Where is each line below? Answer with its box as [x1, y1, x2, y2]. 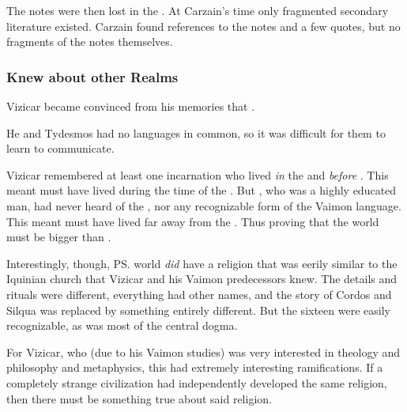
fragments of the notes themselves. [6, 33, 173, 50]
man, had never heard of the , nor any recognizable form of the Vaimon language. [6, 197, 401, 214]
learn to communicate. [6, 140, 115, 157]
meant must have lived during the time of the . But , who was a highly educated [6, 182, 397, 198]
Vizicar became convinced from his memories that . [6, 98, 255, 114]
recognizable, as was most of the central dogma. [6, 317, 238, 334]
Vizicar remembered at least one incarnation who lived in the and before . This [6, 166, 389, 183]
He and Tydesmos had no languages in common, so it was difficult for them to [6, 124, 386, 141]
